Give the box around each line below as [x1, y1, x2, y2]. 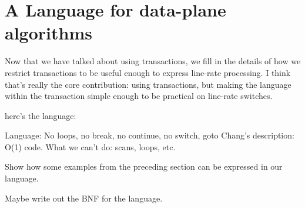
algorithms [5, 21, 92, 45]
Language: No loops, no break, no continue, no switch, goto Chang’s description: [5, 129, 294, 141]
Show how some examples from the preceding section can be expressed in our [5, 160, 283, 173]
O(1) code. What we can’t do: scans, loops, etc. [5, 140, 176, 153]
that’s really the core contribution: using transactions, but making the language [5, 78, 291, 90]
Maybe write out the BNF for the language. [5, 192, 163, 204]
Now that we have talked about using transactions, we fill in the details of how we [5, 55, 301, 67]
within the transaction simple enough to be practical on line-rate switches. [5, 90, 273, 102]
